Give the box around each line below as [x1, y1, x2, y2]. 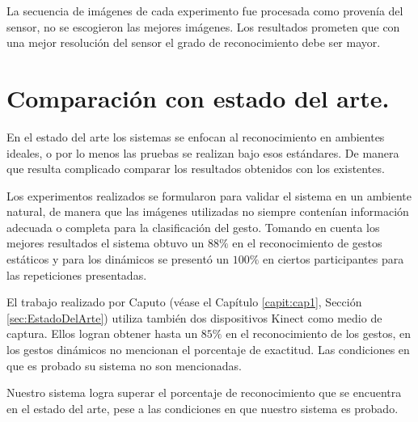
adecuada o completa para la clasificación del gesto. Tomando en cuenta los [6, 218, 380, 235]
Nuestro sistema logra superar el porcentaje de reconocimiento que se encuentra [6, 384, 402, 401]
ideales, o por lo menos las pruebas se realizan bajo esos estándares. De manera [6, 144, 399, 161]
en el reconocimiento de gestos [232, 234, 382, 251]
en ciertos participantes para [263, 251, 404, 268]
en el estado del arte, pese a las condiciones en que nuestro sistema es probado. [6, 399, 399, 416]
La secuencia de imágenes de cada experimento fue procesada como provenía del [6, 2, 403, 19]
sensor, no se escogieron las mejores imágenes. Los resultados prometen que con [6, 18, 400, 35]
